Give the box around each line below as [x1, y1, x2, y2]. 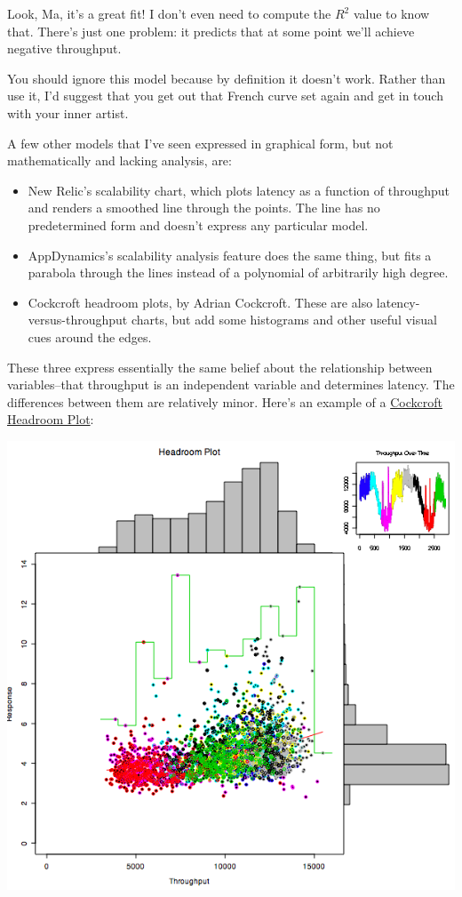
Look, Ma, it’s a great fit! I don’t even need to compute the [7, 4, 331, 22]
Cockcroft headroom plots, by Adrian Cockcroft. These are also [28, 292, 373, 311]
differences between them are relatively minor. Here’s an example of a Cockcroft [7, 392, 442, 411]
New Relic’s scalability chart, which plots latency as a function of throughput [28, 180, 450, 199]
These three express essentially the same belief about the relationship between [7, 357, 433, 376]
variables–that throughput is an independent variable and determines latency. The [7, 375, 455, 394]
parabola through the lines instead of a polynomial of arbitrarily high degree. [28, 263, 449, 282]
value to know [353, 4, 430, 22]
